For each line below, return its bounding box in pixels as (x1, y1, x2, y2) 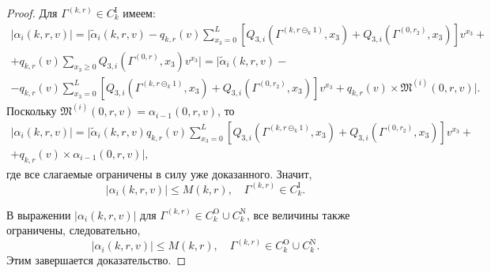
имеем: (123, 5, 156, 21)
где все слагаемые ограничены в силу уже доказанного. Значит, (6, 165, 312, 181)
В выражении (6, 206, 71, 223)
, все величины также (246, 206, 350, 223)
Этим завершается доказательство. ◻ (6, 252, 187, 268)
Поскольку (6, 103, 57, 119)
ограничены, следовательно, (6, 222, 141, 238)
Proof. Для (6, 5, 58, 21)
